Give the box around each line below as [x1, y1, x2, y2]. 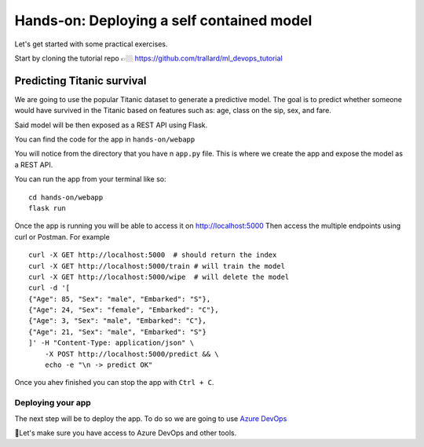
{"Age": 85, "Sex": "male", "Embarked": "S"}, [28, 295, 211, 303]
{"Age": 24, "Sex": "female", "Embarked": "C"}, [28, 306, 219, 314]
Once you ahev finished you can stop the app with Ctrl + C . [14, 378, 214, 387]
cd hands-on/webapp [28, 192, 104, 202]
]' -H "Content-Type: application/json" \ [28, 339, 195, 347]
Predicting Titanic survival [14, 74, 147, 87]
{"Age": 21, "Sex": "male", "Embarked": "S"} [28, 327, 207, 336]
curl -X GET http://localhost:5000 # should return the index [28, 251, 277, 259]
